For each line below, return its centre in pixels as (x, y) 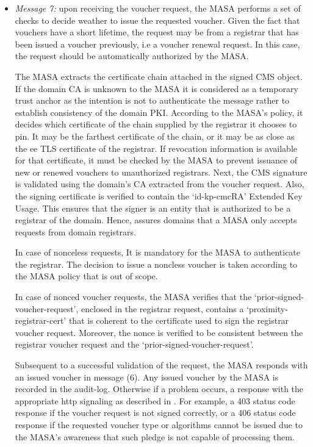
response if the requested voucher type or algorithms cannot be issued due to (159, 424)
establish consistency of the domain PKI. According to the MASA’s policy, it (159, 112)
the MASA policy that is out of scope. (86, 276)
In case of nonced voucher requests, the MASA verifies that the (133, 297)
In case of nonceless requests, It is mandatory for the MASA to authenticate (158, 252)
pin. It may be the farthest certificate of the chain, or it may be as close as (155, 136)
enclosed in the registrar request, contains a (163, 308)
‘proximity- (267, 308)
